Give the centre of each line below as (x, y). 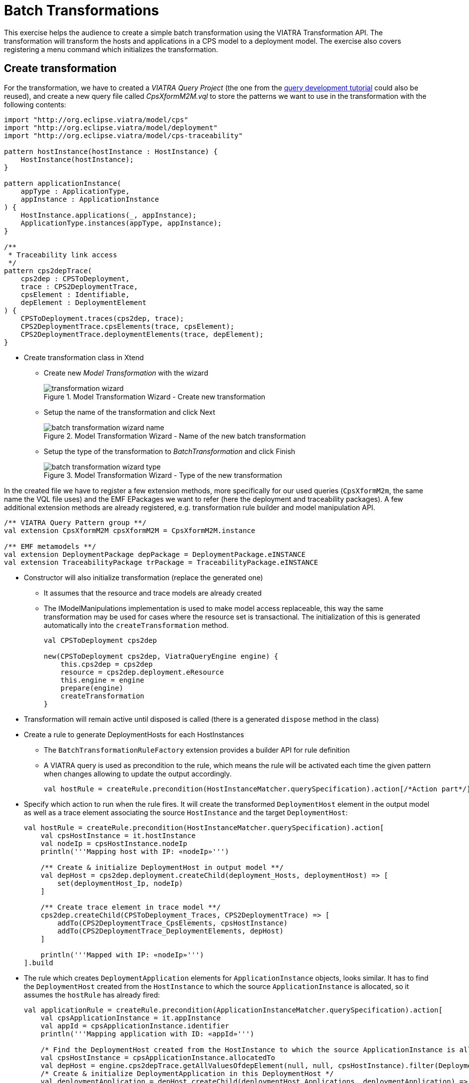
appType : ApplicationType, (75, 191)
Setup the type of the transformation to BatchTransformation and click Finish (170, 451)
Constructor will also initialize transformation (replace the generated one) (144, 577)
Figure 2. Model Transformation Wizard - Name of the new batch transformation (175, 436)
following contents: (35, 104)
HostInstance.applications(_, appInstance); (109, 215)
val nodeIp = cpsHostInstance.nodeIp (114, 843)
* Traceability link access (63, 255)
